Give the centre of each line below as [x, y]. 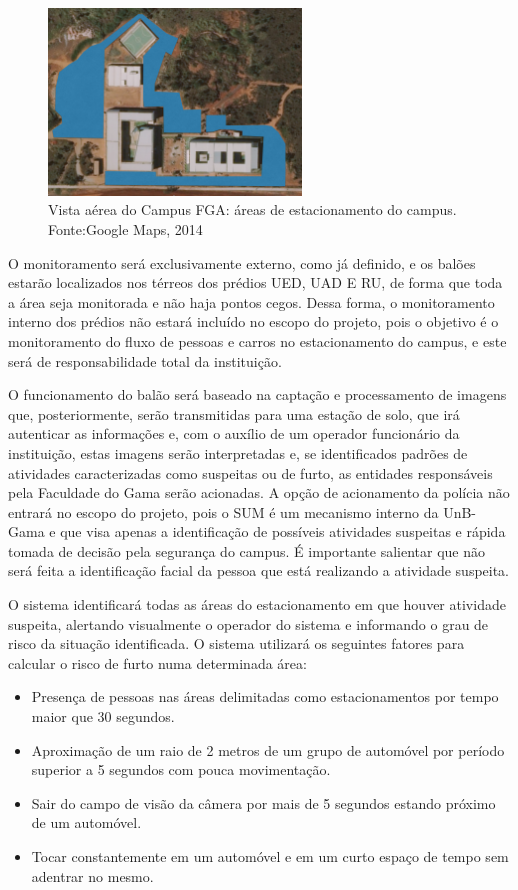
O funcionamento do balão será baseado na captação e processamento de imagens [257, 394]
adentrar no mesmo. [92, 875]
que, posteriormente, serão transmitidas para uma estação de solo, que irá [234, 413]
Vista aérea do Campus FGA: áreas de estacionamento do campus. [252, 209]
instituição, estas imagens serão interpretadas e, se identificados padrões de [238, 452]
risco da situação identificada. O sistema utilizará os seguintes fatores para [236, 643]
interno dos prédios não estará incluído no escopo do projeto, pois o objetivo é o [253, 321]
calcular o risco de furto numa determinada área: [157, 662]
